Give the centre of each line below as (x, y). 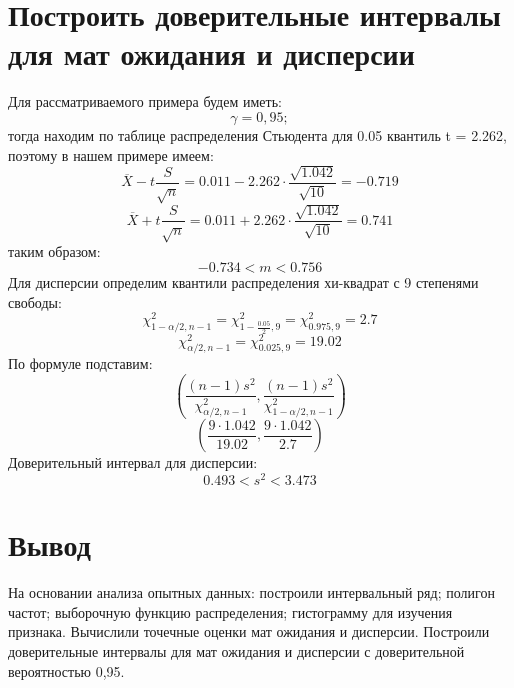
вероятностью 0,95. (66, 670)
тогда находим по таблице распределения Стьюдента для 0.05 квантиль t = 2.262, (257, 134)
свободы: (35, 301)
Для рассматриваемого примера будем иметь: (145, 101)
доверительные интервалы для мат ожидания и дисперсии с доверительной (236, 651)
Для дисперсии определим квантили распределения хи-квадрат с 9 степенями (243, 281)
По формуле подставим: (80, 363)
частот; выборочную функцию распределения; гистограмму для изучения (230, 611)
